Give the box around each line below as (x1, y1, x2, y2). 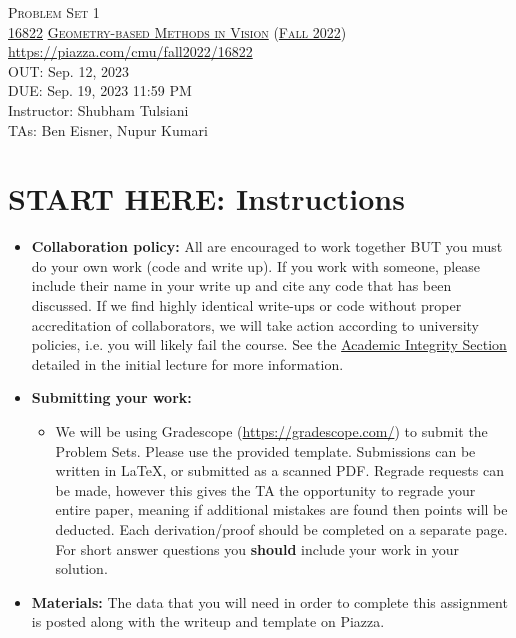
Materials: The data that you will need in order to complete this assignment (31, 591, 508, 612)
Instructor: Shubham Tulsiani (8, 99, 189, 120)
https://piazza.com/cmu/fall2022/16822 (8, 41, 253, 62)
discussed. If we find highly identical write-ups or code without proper (31, 295, 462, 316)
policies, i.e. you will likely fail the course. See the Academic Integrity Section (31, 334, 507, 355)
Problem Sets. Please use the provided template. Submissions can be (55, 440, 476, 461)
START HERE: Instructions (8, 178, 405, 219)
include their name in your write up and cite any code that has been (31, 275, 452, 296)
